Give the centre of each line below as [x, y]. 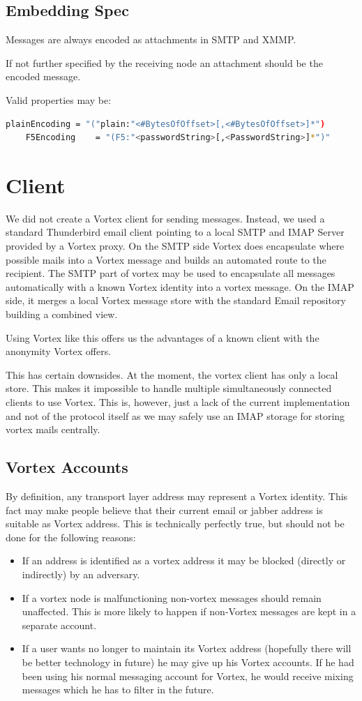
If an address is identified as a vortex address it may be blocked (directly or [184, 560]
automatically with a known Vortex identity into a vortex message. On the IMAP [180, 286]
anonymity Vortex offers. [59, 351]
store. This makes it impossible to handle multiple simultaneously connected [169, 388]
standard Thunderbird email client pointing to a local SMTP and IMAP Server [175, 232]
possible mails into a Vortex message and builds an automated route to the [166, 259]
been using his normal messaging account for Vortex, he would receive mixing [188, 676]
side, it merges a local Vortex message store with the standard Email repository [176, 300]
